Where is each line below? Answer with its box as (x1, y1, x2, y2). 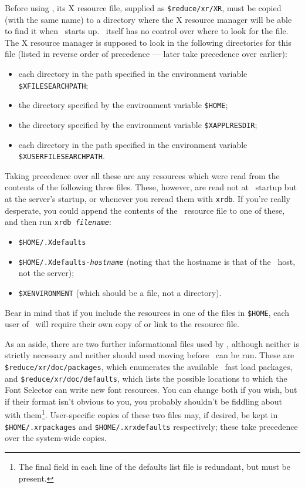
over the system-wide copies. (5, 432, 107, 444)
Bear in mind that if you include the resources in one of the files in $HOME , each (5, 306, 290, 318)
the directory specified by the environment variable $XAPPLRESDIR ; (18, 118, 257, 130)
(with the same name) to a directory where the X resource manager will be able (5, 13, 292, 25)
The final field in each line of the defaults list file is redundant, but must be (18, 460, 290, 472)
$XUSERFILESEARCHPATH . (18, 150, 105, 162)
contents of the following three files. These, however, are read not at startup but (5, 181, 297, 193)
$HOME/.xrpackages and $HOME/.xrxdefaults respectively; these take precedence (5, 420, 298, 432)
